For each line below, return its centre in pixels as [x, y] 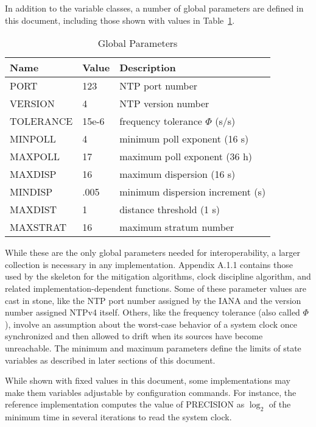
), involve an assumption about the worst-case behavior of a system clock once [151, 324]
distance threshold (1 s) [170, 210]
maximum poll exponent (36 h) [186, 157]
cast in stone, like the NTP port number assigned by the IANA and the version [153, 300]
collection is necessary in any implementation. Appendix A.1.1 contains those [149, 264]
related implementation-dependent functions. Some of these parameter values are [156, 288]
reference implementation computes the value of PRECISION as [125, 404]
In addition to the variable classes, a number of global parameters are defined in [154, 8]
